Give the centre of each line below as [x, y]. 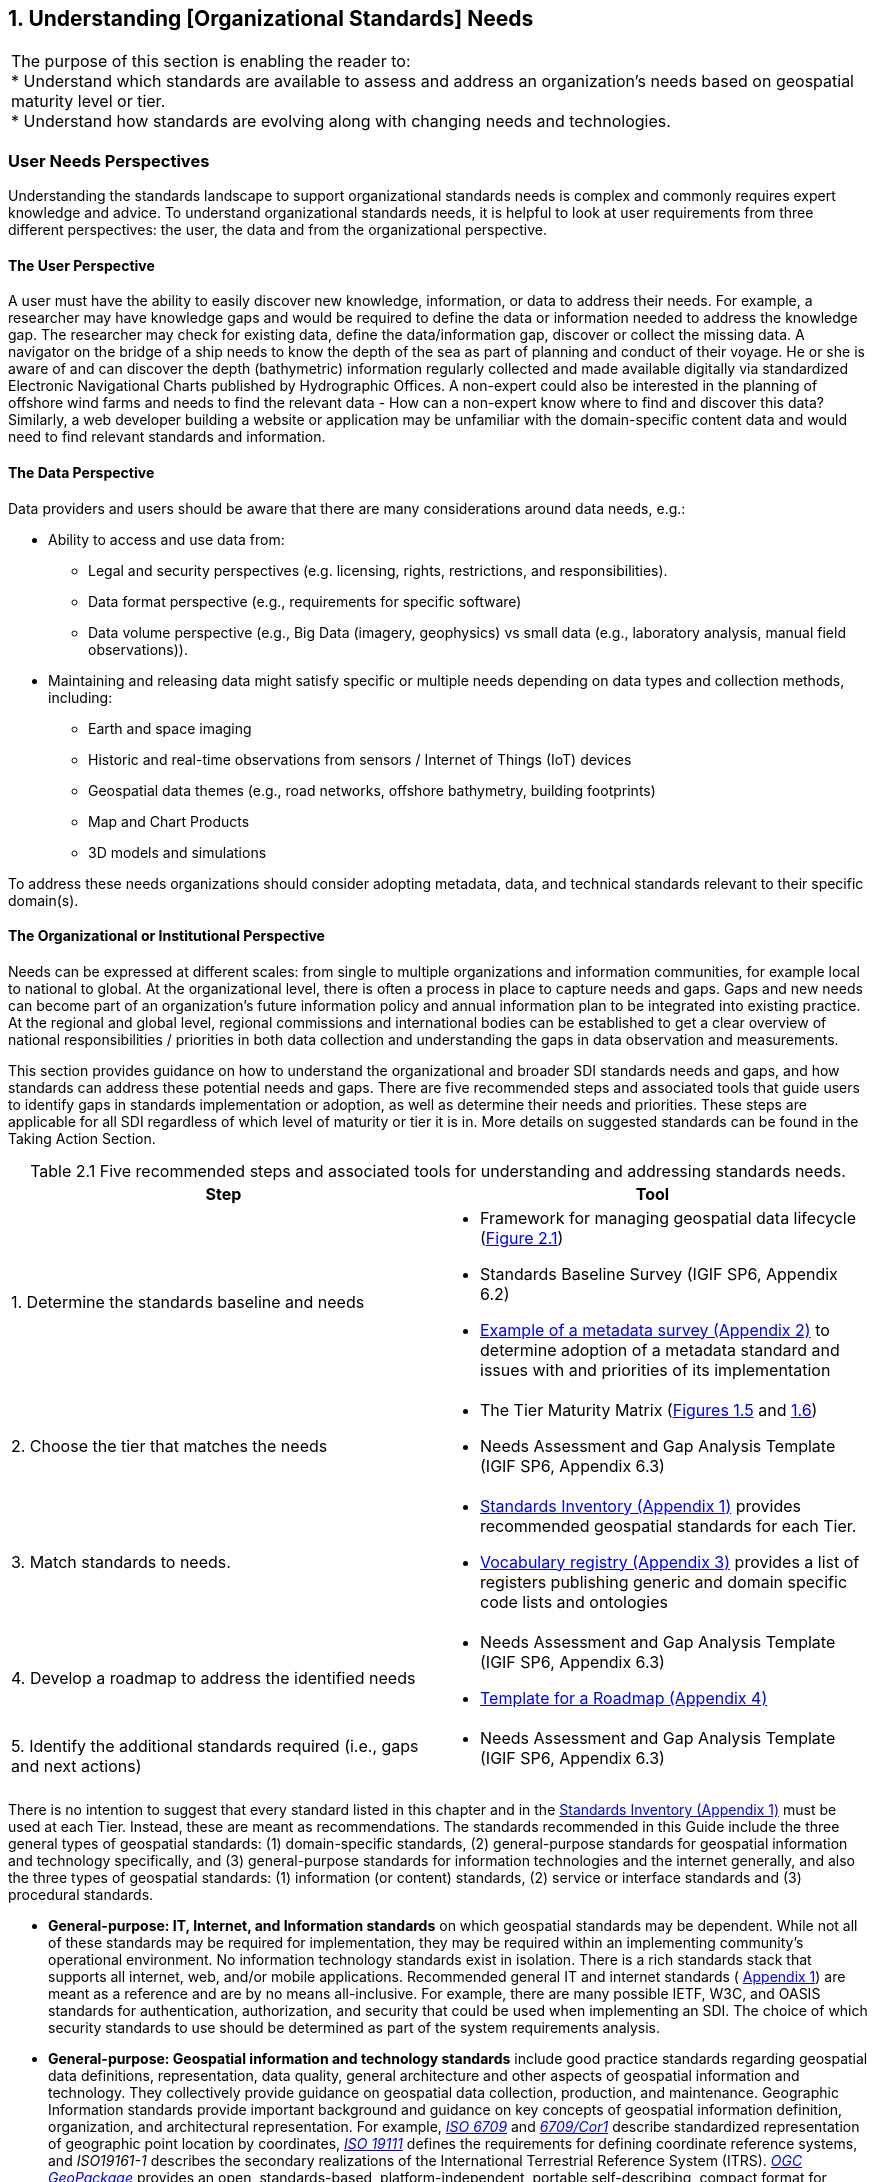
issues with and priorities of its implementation [655, 1369]
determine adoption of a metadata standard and [660, 1349]
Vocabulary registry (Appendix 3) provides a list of [670, 1561]
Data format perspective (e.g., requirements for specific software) [305, 601]
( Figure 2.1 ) [522, 1237]
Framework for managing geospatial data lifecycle [668, 1217]
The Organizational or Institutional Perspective [166, 936]
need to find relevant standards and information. [167, 437]
